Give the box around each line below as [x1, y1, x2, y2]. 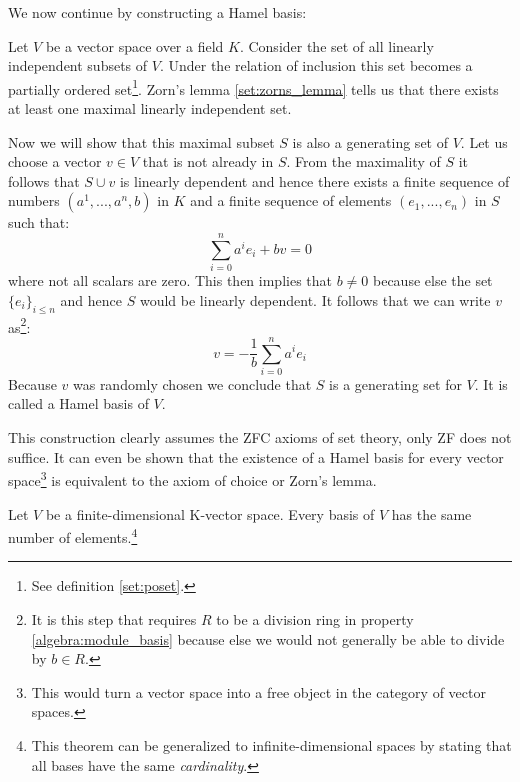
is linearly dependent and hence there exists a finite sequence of [119, 170, 510, 191]
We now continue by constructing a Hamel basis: [8, 2, 307, 22]
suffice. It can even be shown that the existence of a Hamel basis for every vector [8, 446, 504, 467]
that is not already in [142, 151, 274, 172]
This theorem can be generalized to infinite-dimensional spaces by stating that [31, 734, 512, 755]
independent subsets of [8, 55, 148, 76]
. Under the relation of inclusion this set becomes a [159, 55, 473, 76]
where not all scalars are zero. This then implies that [8, 270, 332, 291]
